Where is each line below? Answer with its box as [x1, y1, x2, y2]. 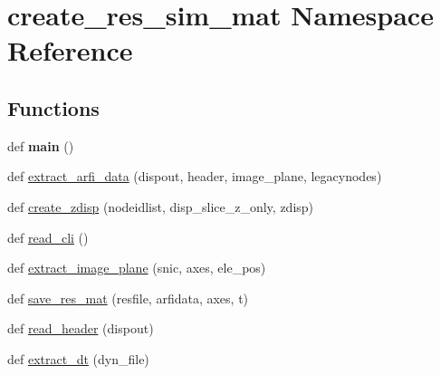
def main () [7, 136, 74, 155]
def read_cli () [7, 227, 89, 246]
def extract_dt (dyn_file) [7, 349, 149, 368]
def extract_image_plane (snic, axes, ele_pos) [7, 258, 266, 277]
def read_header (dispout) [7, 319, 154, 338]
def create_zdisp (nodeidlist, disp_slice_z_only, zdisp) [7, 197, 314, 216]
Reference [7, 32, 133, 69]
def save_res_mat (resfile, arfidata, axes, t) [7, 288, 249, 307]
